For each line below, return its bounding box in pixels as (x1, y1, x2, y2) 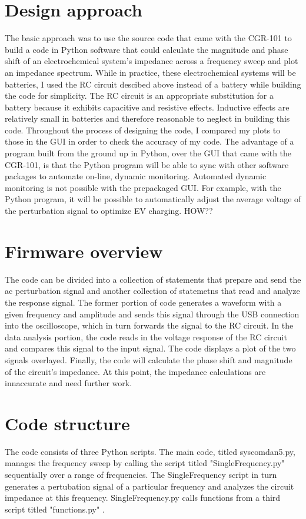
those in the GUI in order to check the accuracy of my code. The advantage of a (5, 135, 294, 148)
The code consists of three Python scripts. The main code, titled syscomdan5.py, (5, 445, 295, 457)
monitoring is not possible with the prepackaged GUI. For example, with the (5, 181, 281, 193)
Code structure (5, 411, 130, 435)
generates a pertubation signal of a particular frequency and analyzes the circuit (5, 480, 294, 492)
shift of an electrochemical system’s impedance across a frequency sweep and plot (5, 55, 298, 67)
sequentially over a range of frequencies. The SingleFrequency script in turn (5, 468, 277, 480)
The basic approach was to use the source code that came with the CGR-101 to (5, 32, 292, 44)
